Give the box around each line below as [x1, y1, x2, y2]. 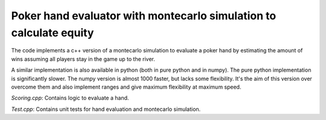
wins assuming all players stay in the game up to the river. [11, 55, 155, 63]
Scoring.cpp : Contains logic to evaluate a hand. [11, 94, 129, 102]
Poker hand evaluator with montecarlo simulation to [11, 9, 276, 22]
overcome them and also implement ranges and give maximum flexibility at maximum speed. [11, 83, 241, 90]
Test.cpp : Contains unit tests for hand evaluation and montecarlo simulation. [11, 106, 201, 113]
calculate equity [11, 26, 94, 39]
